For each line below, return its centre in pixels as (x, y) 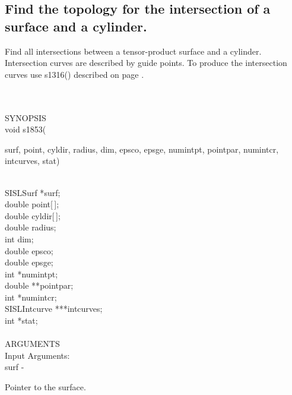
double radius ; (31, 227)
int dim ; (19, 238)
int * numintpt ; (31, 274)
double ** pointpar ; (39, 285)
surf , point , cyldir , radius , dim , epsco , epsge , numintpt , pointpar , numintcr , (142, 149)
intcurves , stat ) (32, 161)
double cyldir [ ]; (33, 215)
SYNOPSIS (26, 117)
